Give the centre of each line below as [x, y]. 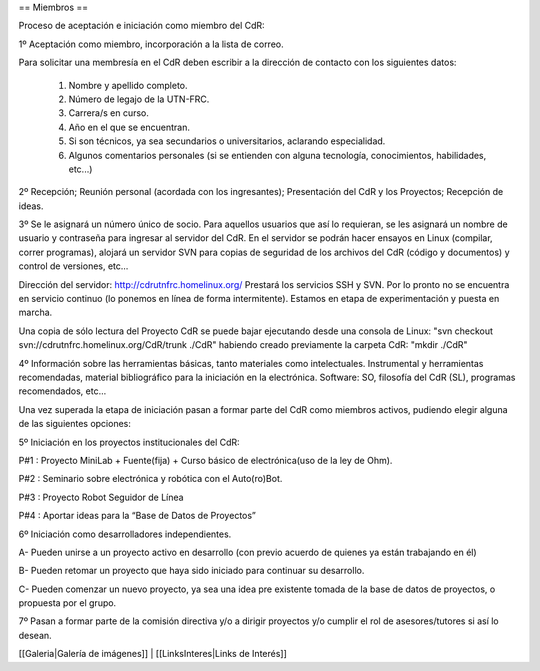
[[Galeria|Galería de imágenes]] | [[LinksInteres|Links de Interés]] [152, 654]
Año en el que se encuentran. [129, 127]
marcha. [35, 312]
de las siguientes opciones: [75, 424]
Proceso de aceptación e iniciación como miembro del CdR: [141, 26]
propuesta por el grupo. [67, 603]
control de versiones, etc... [73, 266]
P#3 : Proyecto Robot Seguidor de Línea [101, 497]
